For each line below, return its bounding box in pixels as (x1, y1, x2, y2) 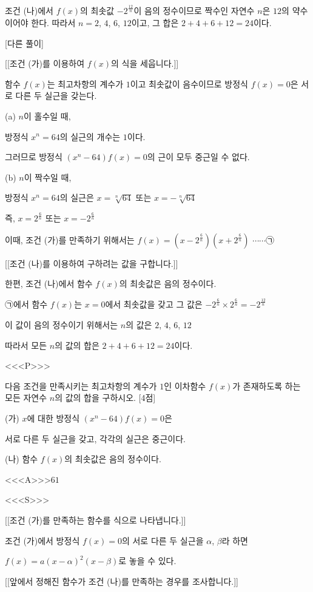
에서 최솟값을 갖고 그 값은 (105, 298, 203, 311)
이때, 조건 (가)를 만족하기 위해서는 (5, 233, 135, 246)
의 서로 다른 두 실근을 (121, 534, 204, 547)
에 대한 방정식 (27, 411, 80, 424)
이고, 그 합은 (131, 16, 179, 29)
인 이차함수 (164, 379, 206, 392)
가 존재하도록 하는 (232, 379, 301, 392)
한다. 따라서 (31, 16, 76, 29)
